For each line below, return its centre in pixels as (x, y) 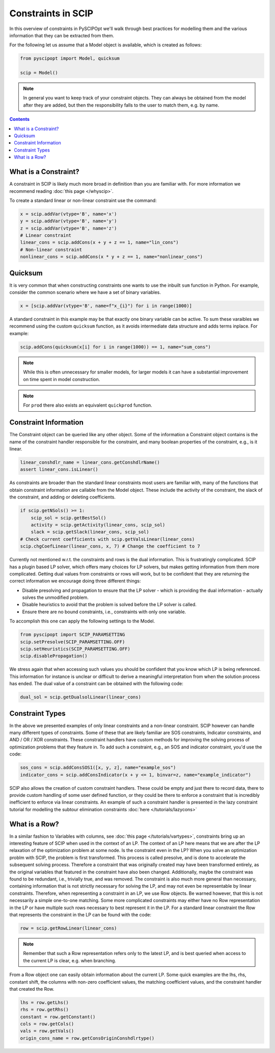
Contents (20, 119)
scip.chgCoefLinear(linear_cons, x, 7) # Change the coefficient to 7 (110, 546)
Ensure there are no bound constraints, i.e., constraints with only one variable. (104, 612)
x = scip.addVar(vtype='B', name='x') (68, 214)
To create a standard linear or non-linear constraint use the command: (83, 200)
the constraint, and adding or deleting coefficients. (62, 497)
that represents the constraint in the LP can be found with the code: (80, 914)
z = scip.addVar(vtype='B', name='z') (68, 228)
